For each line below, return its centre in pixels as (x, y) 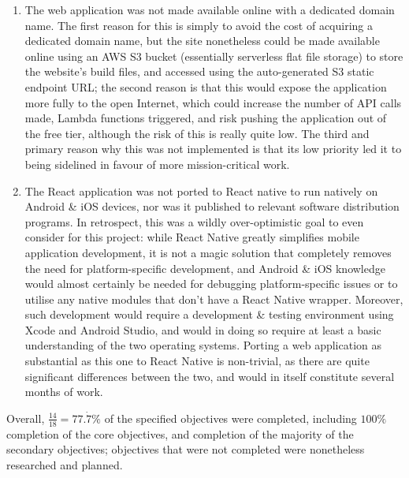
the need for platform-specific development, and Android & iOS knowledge (205, 268)
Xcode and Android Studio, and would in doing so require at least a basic (203, 329)
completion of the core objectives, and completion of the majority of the (180, 433)
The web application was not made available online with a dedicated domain (210, 9)
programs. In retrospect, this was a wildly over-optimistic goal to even (194, 221)
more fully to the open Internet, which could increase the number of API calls (213, 102)
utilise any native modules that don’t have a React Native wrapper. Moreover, (214, 299)
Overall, (26, 418)
